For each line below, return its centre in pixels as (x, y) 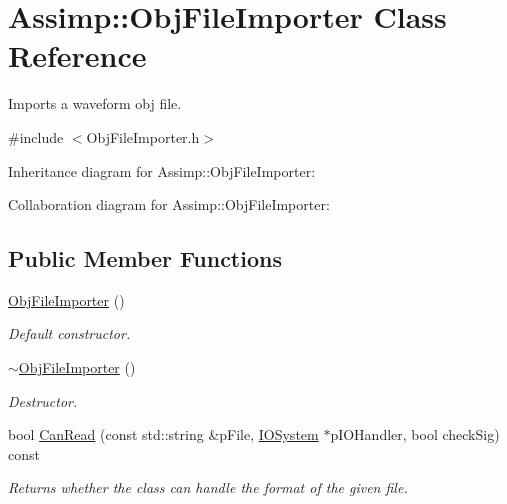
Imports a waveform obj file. (95, 103)
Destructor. (43, 400)
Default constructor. (69, 333)
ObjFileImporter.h (143, 136)
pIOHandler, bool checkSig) (415, 434)
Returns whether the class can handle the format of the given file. (208, 487)
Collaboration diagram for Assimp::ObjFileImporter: (169, 204)
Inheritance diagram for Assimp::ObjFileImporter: (162, 170)
